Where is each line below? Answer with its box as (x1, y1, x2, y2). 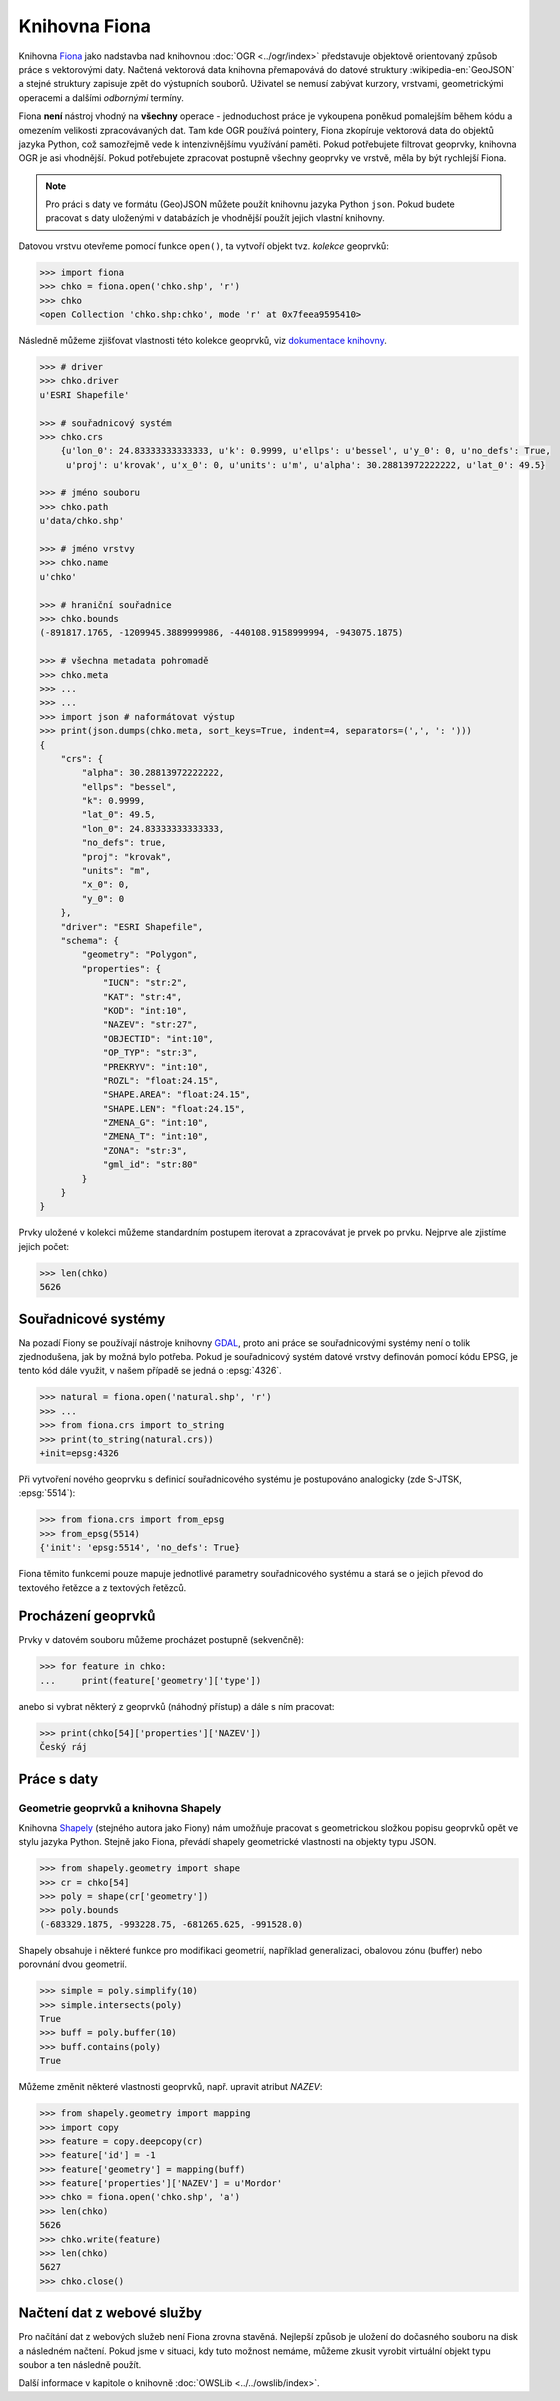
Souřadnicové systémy (18, 1310, 166, 1327)
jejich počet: (18, 1240, 70, 1252)
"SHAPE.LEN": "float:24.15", (102, 1103, 246, 1114)
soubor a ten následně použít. (18, 2359, 142, 2371)
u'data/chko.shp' (39, 515, 125, 527)
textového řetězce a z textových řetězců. (18, 1581, 187, 1594)
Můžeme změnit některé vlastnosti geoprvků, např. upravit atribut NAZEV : (18, 2081, 323, 2093)
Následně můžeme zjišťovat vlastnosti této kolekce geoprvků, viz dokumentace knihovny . (18, 334, 387, 346)
